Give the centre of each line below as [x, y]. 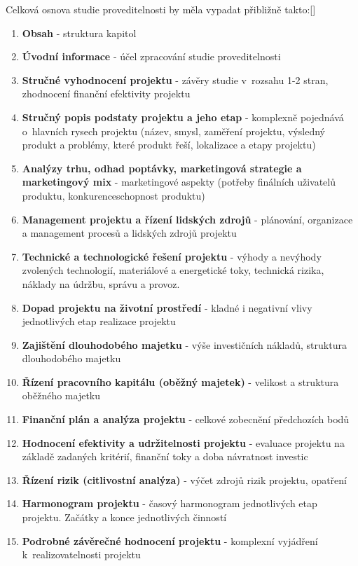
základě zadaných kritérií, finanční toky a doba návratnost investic [165, 456]
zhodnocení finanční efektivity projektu [106, 94]
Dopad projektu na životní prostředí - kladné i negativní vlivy [167, 307]
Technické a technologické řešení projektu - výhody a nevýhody [172, 256]
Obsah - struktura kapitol [79, 33]
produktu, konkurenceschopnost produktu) [113, 195]
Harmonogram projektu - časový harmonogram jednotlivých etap [170, 503]
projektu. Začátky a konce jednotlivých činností [124, 517]
